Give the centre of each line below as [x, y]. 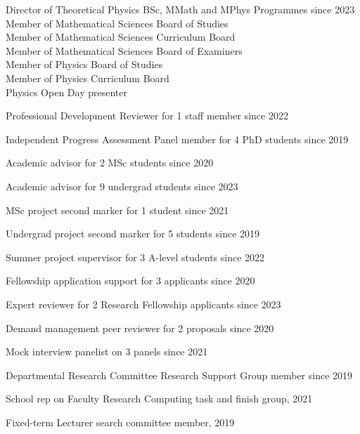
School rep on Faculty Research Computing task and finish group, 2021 [159, 399]
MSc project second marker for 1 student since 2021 [117, 210]
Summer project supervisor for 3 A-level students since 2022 [135, 257]
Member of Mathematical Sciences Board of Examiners [124, 50]
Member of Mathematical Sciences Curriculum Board [121, 37]
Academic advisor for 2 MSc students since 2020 [110, 163]
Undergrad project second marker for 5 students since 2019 [133, 234]
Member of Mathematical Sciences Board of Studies [117, 23]
